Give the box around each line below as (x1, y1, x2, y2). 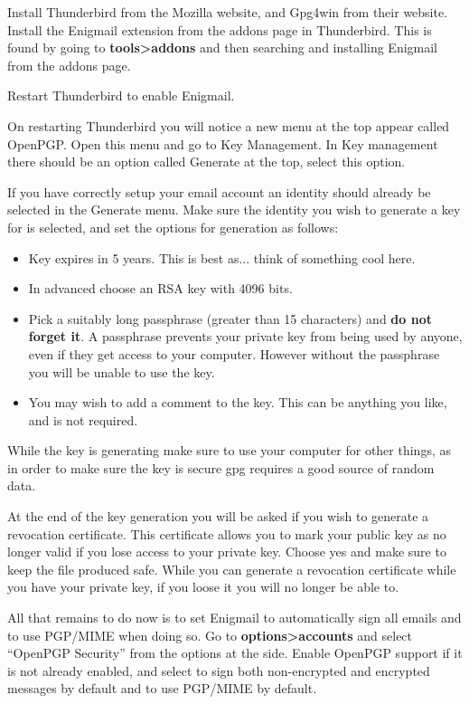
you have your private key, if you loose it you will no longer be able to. (7, 577, 399, 596)
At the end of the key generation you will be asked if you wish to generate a (7, 507, 429, 526)
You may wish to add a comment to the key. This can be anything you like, (28, 393, 447, 412)
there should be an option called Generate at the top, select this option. (7, 152, 406, 171)
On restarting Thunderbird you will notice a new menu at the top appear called (7, 116, 450, 135)
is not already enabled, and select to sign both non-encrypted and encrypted (7, 661, 430, 680)
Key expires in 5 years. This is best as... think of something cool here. (28, 248, 416, 267)
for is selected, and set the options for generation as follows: (7, 217, 339, 236)
